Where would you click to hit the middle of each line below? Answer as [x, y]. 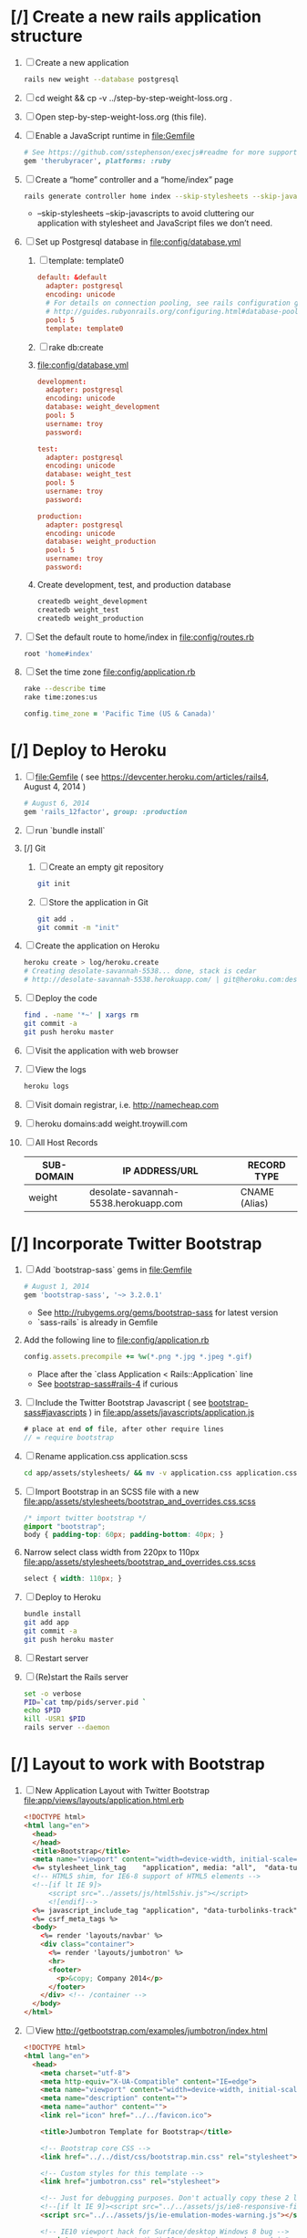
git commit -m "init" [78, 927]
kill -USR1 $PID [54, 1719]
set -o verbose [52, 1694]
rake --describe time [64, 689]
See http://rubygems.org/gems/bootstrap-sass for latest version [158, 1312]
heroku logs [46, 1086]
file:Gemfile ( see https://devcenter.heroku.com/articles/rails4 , [152, 777]
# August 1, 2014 [56, 1287]
